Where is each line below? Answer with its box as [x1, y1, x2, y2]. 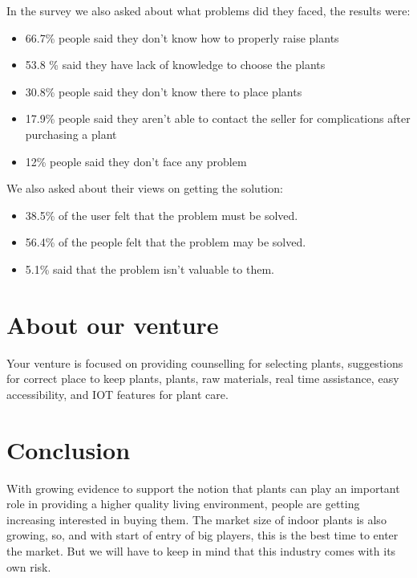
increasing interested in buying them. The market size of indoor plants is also [6, 511, 387, 527]
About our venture [6, 307, 219, 340]
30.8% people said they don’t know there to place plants [25, 83, 302, 100]
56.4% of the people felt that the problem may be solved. [25, 234, 306, 250]
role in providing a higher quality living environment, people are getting [6, 495, 360, 512]
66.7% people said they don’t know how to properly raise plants [25, 29, 339, 46]
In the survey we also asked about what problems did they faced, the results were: [6, 2, 411, 18]
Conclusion [6, 433, 131, 466]
